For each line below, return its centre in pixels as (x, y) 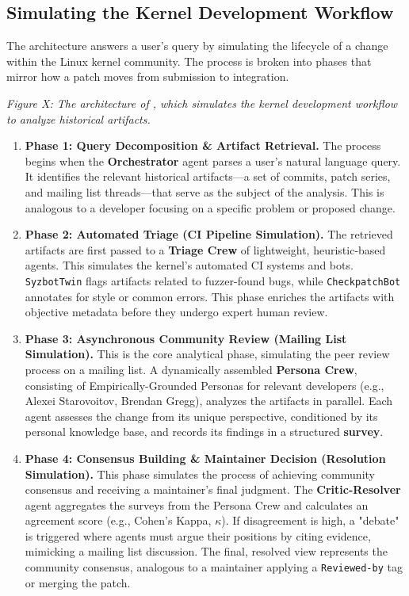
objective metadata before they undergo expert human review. (176, 312)
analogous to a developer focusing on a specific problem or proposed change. (210, 207)
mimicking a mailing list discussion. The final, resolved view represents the (206, 551)
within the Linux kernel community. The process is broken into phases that (189, 61)
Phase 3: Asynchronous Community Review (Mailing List (186, 338)
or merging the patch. (78, 582)
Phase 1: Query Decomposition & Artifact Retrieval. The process (203, 145)
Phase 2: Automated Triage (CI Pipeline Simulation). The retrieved (209, 234)
